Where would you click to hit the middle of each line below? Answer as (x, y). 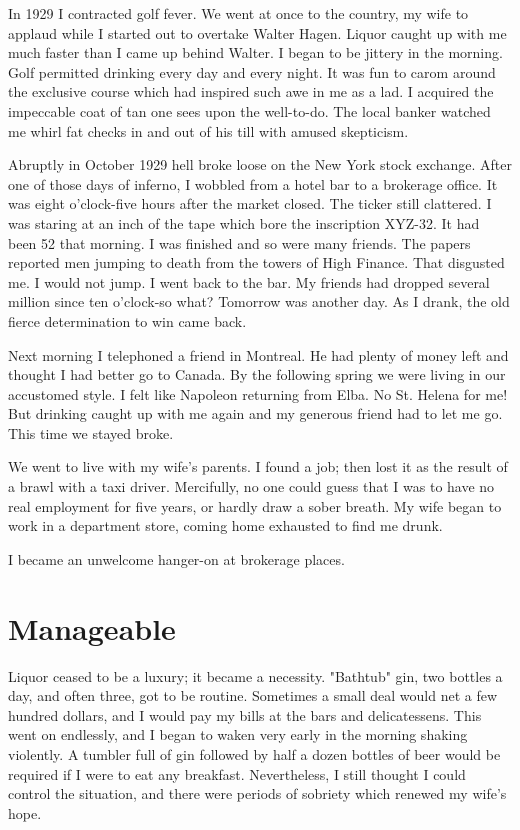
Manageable (92, 627)
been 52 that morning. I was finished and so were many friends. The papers (239, 242)
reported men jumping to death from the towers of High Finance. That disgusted (256, 262)
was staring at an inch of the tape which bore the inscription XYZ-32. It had (244, 222)
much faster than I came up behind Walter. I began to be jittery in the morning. (255, 52)
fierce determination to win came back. (127, 320)
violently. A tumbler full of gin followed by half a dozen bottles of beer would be (254, 753)
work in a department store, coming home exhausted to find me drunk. (225, 525)
